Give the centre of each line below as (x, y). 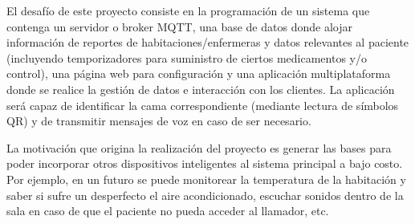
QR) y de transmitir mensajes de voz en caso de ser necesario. (159, 121)
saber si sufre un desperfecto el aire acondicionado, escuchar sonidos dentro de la (205, 195)
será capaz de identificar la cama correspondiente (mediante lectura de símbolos (203, 105)
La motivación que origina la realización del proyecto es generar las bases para (199, 147)
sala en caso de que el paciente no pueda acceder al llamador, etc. (168, 211)
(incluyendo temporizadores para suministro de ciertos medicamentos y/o (187, 57)
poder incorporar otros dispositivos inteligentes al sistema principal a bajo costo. (205, 163)
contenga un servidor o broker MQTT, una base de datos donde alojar (179, 26)
